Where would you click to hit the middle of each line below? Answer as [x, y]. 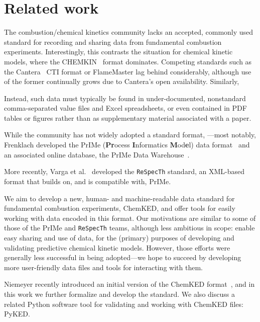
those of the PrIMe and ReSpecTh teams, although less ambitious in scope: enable [129, 228]
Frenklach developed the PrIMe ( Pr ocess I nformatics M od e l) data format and [127, 145]
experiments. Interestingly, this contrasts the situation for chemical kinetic [118, 52]
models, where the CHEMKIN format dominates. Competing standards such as [128, 61]
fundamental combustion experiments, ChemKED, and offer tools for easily [120, 208]
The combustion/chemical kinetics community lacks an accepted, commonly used [129, 32]
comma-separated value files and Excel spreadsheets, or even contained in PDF [125, 108]
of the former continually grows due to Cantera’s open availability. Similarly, [122, 81]
